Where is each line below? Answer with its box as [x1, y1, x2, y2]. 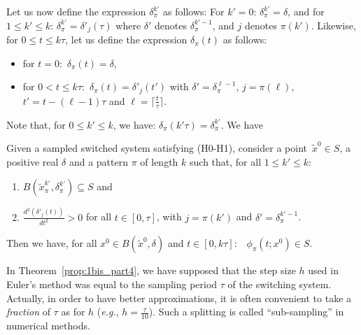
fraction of [6, 304, 51, 319]
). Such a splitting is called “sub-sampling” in [148, 304, 344, 319]
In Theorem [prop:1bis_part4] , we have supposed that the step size [6, 263, 296, 278]
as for [61, 304, 85, 319]
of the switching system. [227, 277, 332, 292]
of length [140, 154, 178, 169]
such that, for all [190, 154, 262, 169]
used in [308, 263, 339, 278]
